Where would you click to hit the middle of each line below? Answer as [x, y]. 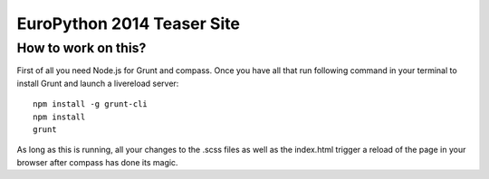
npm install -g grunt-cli [91, 104]
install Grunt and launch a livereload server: [98, 83]
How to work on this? [81, 48]
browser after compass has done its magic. [97, 162]
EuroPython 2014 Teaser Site [128, 24]
